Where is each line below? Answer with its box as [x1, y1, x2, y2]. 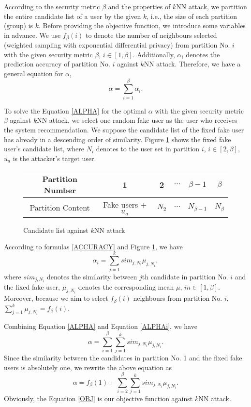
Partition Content [30, 201, 90, 213]
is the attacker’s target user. [13, 153, 96, 163]
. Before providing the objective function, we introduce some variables [38, 20, 246, 31]
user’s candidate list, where [4, 144, 84, 154]
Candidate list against [23, 225, 89, 235]
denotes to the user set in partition [96, 144, 200, 154]
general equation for [4, 68, 63, 79]
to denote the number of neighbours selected [85, 30, 217, 40]
